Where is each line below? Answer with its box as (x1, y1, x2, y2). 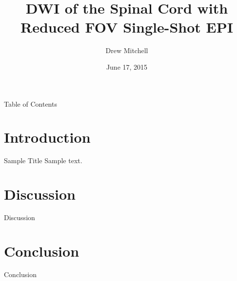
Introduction (4, 127, 91, 147)
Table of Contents (4, 98, 57, 109)
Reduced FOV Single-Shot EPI (20, 17, 233, 37)
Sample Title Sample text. (4, 155, 82, 166)
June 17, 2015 (106, 61, 148, 72)
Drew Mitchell (105, 45, 148, 56)
